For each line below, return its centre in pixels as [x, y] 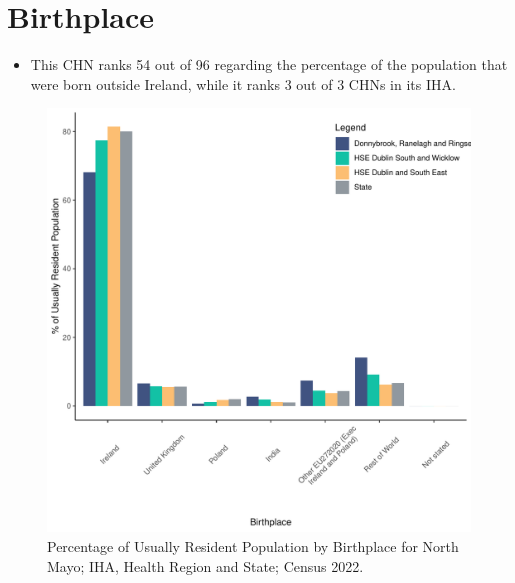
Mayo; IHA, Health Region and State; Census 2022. [205, 565]
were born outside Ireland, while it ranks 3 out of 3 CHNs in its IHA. [243, 83]
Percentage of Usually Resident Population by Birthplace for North [253, 545]
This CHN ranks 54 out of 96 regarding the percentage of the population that [269, 64]
